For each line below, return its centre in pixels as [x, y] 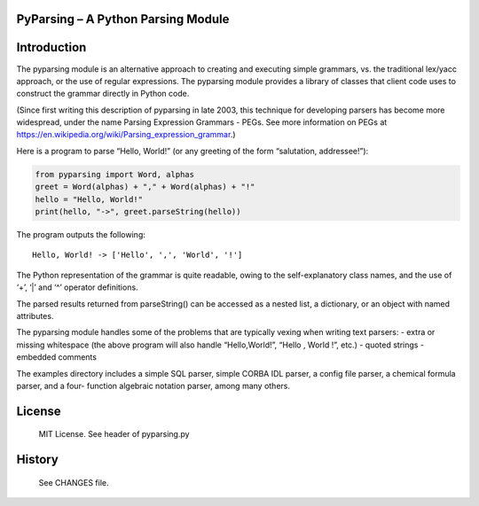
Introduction [51, 47]
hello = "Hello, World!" [89, 199]
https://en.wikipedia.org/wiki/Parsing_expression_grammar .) [126, 135]
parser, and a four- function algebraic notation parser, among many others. [153, 385]
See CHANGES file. [74, 482]
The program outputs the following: [81, 235]
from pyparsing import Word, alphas [115, 174]
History [38, 459]
